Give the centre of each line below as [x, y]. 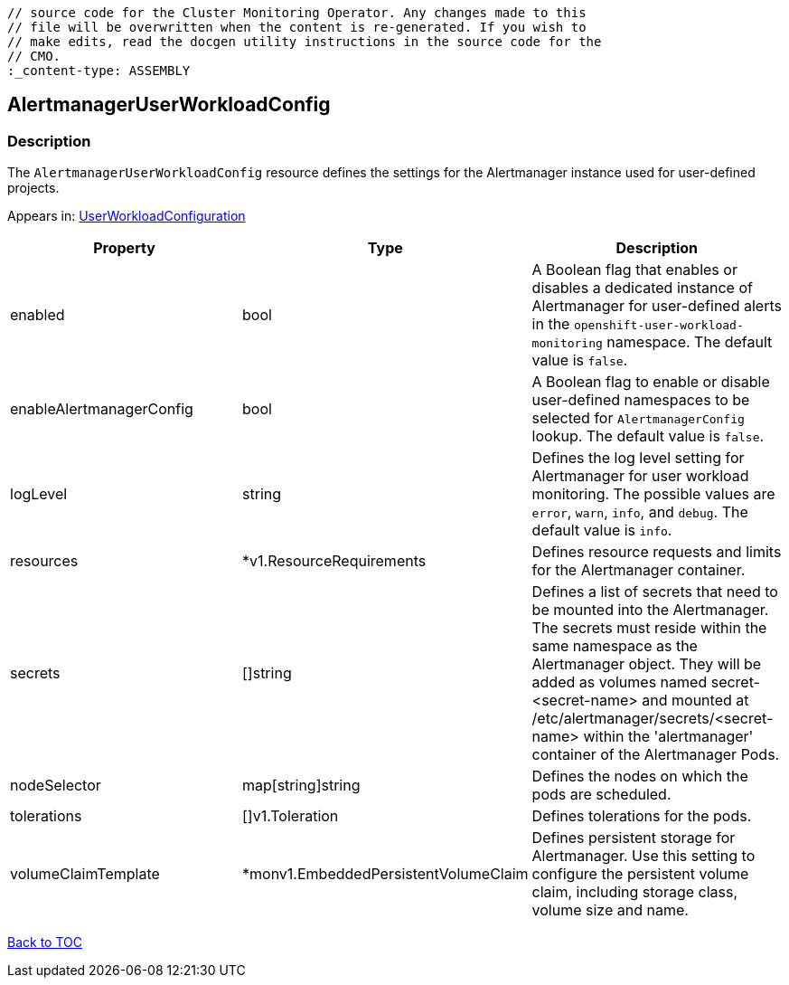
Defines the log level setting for [638, 458]
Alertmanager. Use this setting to [643, 856]
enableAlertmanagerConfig [102, 409]
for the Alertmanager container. [639, 570]
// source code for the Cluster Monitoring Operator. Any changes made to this [297, 13]
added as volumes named [620, 682]
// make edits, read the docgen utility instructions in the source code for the [305, 42]
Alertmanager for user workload [640, 476]
